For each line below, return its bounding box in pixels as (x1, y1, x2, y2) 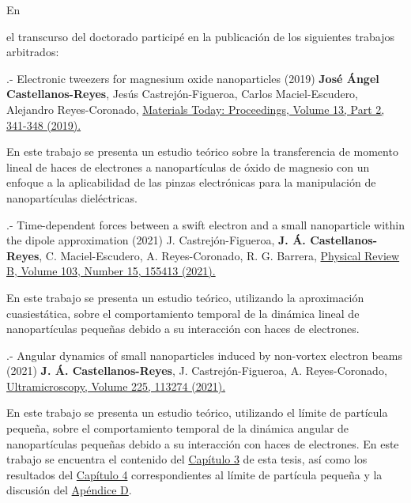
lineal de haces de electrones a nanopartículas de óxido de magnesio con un (6, 158, 370, 175)
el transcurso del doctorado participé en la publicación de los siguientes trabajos (6, 28, 395, 44)
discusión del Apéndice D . (6, 482, 132, 498)
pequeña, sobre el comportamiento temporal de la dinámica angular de (6, 420, 349, 437)
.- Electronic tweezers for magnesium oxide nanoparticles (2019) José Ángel (6, 70, 379, 86)
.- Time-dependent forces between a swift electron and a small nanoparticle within (6, 216, 405, 233)
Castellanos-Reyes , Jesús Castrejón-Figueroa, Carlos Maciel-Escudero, (6, 85, 359, 102)
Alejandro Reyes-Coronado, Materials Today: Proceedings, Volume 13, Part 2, (6, 100, 385, 117)
